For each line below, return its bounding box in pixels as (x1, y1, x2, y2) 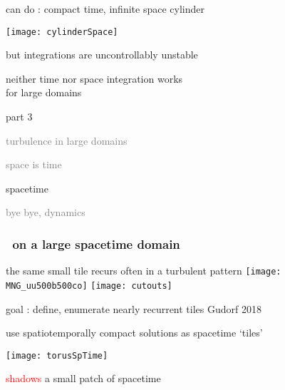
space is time (6, 157, 62, 172)
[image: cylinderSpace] (6, 26, 118, 37)
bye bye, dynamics (6, 205, 85, 220)
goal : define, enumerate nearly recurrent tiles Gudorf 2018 (6, 301, 261, 316)
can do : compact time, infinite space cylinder (6, 1, 204, 16)
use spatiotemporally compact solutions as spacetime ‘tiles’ (6, 325, 263, 340)
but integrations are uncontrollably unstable (6, 47, 198, 62)
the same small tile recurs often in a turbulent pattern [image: (6, 263, 281, 278)
